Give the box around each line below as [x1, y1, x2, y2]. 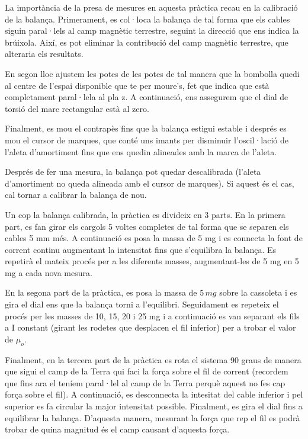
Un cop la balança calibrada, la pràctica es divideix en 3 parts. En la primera [5, 208, 285, 220]
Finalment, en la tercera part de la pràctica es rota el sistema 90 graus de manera [5, 353, 301, 366]
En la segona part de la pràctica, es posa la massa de [5, 286, 197, 299]
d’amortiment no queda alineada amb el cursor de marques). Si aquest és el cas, [5, 177, 294, 189]
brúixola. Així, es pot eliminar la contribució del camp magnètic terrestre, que [5, 36, 288, 48]
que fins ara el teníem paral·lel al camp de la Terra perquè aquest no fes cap [5, 376, 285, 389]
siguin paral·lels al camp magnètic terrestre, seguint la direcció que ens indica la [5, 24, 299, 37]
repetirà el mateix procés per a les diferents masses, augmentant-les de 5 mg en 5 [5, 255, 299, 267]
